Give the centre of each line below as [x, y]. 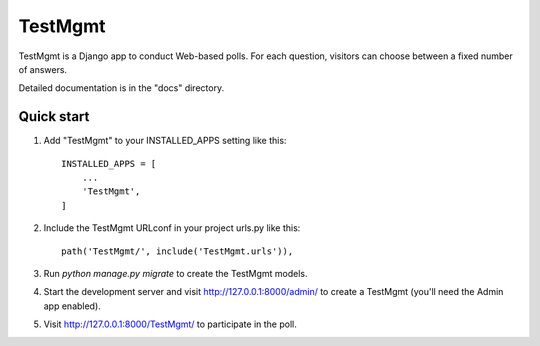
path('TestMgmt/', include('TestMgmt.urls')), [177, 251]
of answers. [43, 69]
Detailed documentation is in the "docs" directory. [121, 88]
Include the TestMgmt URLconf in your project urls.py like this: [172, 228]
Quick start [54, 116]
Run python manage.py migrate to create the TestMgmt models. [175, 273]
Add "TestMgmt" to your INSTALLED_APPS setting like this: [165, 141]
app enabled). [72, 306]
